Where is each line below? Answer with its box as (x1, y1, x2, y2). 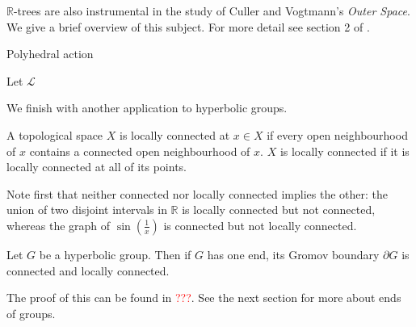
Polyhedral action (6, 45, 94, 62)
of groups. (6, 304, 56, 321)
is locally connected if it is (279, 142, 410, 159)
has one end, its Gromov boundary (207, 245, 380, 262)
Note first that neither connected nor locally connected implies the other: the (6, 185, 389, 202)
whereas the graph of (6, 216, 111, 233)
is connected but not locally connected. (163, 216, 357, 233)
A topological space (6, 126, 103, 143)
